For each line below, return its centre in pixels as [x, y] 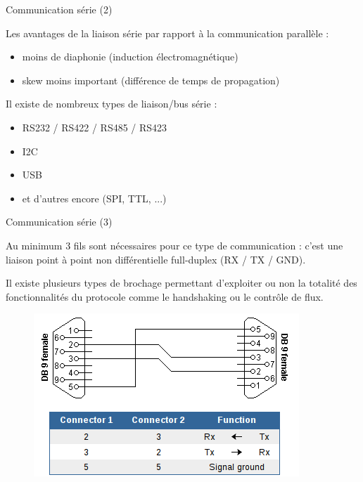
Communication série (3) [59, 222]
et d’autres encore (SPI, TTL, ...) [94, 198]
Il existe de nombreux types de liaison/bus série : [112, 104]
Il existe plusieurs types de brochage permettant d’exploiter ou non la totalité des [181, 283]
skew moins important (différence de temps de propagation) [151, 80]
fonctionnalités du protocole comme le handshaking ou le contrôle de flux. [165, 296]
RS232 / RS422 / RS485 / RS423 [95, 127]
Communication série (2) [59, 9]
